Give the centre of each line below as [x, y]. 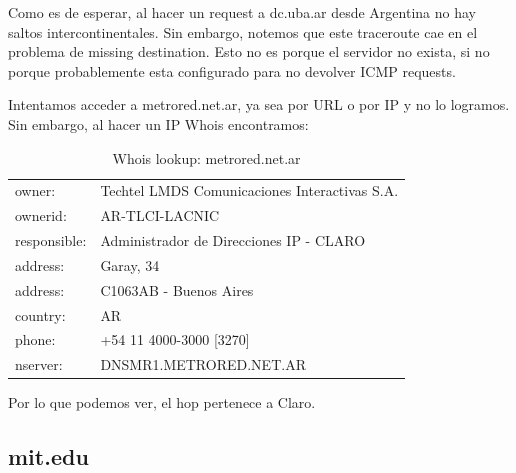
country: [40, 314]
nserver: [39, 364]
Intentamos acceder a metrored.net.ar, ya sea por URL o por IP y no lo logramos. [259, 104]
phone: [35, 339]
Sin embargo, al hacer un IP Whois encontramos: [158, 123]
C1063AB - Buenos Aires [177, 289]
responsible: [51, 240]
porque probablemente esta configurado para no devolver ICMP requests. [232, 70]
